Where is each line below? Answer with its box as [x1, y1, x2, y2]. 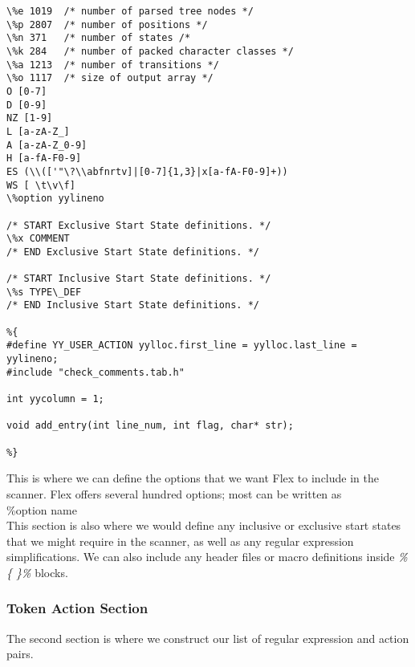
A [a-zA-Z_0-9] [6, 139, 87, 151]
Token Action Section [6, 598, 149, 618]
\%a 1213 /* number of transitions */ [6, 59, 219, 71]
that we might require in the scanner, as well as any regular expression [6, 532, 354, 549]
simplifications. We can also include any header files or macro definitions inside [6, 548, 395, 565]
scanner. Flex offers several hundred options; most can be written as [6, 485, 342, 502]
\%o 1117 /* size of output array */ [6, 72, 214, 84]
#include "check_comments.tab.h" [6, 366, 185, 378]
